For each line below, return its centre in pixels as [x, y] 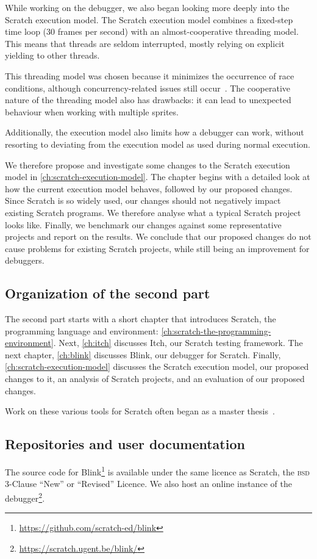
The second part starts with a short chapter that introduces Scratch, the [141, 319]
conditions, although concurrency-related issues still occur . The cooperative [148, 88]
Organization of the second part [108, 293]
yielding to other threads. [52, 55]
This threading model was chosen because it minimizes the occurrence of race [150, 75]
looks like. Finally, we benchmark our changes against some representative [143, 224]
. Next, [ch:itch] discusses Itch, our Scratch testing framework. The [178, 343]
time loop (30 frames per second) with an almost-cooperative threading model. [152, 31]
